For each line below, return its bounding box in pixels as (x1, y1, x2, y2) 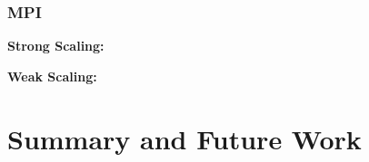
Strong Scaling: (7, 36, 105, 55)
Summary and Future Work (7, 119, 362, 157)
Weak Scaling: (7, 66, 97, 85)
